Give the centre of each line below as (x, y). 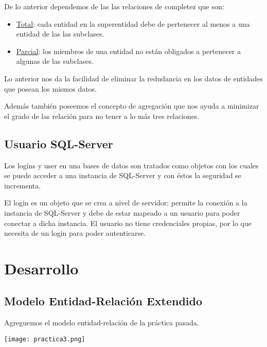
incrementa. (23, 185)
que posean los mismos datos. (51, 88)
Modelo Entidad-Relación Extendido (103, 301)
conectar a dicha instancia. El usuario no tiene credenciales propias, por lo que (128, 223)
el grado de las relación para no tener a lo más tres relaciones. (102, 116)
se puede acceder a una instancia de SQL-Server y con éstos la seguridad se (123, 175)
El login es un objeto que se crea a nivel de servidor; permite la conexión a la (126, 203)
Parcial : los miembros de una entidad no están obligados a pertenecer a (129, 51)
